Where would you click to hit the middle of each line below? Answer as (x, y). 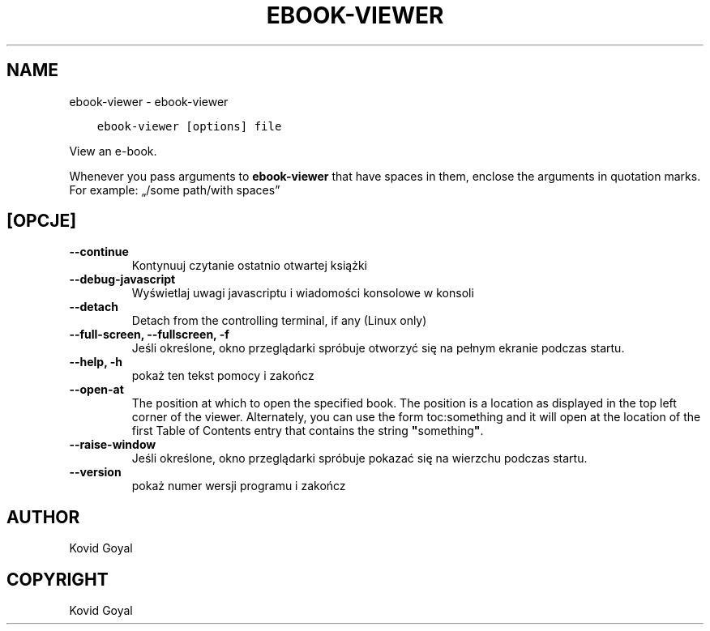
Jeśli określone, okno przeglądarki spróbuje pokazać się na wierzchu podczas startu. (359, 458)
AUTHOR (43, 517)
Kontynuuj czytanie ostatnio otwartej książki (249, 266)
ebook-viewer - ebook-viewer (149, 101)
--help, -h (96, 362)
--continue (99, 252)
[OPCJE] (42, 221)
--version (95, 472)
